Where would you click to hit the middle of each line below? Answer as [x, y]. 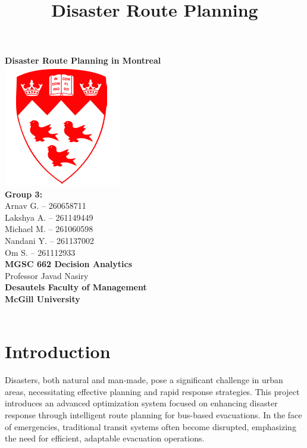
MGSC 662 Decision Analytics [69, 264]
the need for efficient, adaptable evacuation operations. [105, 438]
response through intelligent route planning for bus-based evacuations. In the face [153, 415]
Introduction [58, 351]
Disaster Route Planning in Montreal [83, 60]
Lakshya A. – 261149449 [49, 217]
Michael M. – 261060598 [49, 229]
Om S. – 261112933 [40, 252]
